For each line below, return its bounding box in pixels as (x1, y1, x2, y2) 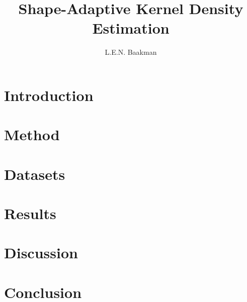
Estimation (92, 18, 170, 38)
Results (4, 203, 56, 224)
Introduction (4, 84, 94, 105)
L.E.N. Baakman (105, 47, 157, 57)
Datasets (4, 163, 65, 184)
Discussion (4, 242, 78, 263)
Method (4, 124, 60, 145)
